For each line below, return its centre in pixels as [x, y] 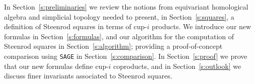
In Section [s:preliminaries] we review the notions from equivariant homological [126, 7]
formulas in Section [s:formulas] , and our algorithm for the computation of [119, 36]
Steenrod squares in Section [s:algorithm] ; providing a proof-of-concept [113, 46]
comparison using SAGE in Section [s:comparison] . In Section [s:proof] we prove [126, 56]
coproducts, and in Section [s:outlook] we [177, 66]
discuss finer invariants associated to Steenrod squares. [88, 76]
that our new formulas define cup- [56, 66]
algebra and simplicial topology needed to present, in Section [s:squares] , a [119, 16]
